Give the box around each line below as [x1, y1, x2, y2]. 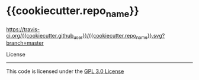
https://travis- [6, 25, 40, 33]
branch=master [6, 39, 44, 46]
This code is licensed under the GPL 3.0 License [6, 68, 124, 75]
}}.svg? [147, 32, 165, 39]
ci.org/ [6, 32, 23, 39]
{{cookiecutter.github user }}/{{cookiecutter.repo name [21, 32, 148, 41]
